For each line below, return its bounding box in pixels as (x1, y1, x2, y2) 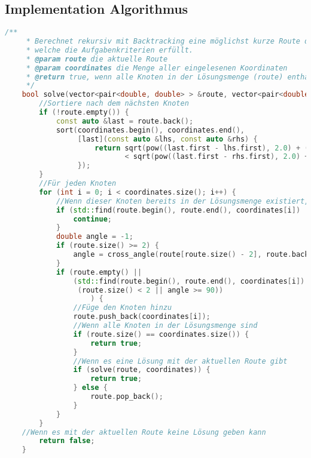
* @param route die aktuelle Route (26, 54, 168, 63)
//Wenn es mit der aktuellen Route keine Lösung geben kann (22, 428, 266, 437)
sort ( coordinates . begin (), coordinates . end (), (56, 125, 245, 134)
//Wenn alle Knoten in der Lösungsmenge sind (73, 321, 258, 330)
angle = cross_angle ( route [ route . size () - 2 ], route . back (73, 250, 309, 259)
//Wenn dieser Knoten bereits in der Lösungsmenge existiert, (56, 196, 309, 205)
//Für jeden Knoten (39, 179, 117, 188)
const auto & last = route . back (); (56, 116, 194, 125)
